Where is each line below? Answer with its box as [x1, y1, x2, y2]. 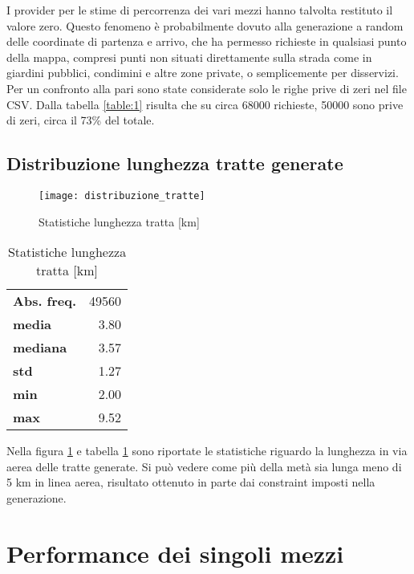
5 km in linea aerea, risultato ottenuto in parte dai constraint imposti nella [6, 474, 375, 491]
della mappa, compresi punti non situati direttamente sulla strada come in [6, 48, 372, 65]
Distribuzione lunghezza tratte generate [6, 151, 343, 176]
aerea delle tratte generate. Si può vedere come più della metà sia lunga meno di [6, 458, 402, 474]
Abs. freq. [13, 291, 77, 311]
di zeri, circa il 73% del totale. [6, 112, 155, 128]
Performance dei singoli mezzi [6, 536, 344, 569]
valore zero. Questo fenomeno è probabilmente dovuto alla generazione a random [6, 17, 404, 34]
